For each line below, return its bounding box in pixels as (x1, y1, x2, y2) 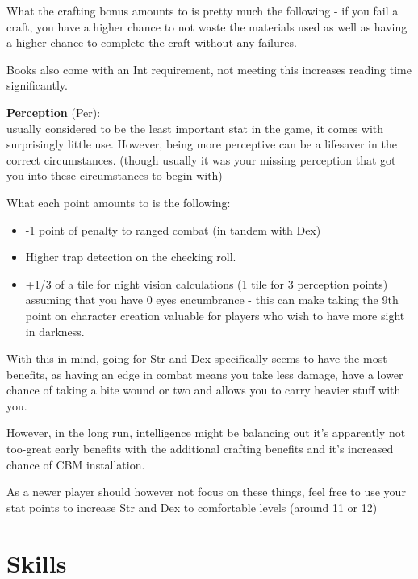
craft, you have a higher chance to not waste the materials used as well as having (6, 18, 408, 35)
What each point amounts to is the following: (6, 194, 231, 210)
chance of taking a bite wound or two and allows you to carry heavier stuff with (6, 381, 401, 398)
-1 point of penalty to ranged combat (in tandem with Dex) (25, 221, 321, 238)
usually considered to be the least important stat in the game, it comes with (6, 119, 384, 136)
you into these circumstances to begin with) (6, 167, 223, 184)
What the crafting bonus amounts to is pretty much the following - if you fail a (6, 2, 399, 19)
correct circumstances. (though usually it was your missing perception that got (6, 151, 396, 168)
